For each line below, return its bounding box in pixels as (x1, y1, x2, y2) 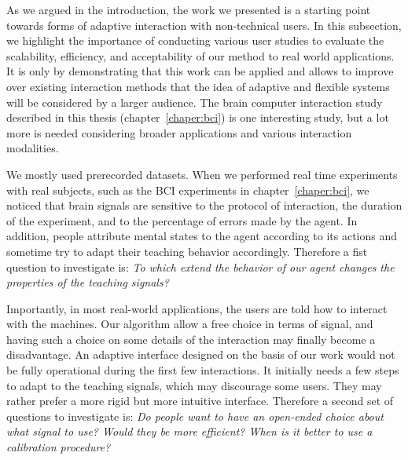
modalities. (6, 140, 59, 156)
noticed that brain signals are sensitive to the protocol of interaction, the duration (6, 197, 402, 214)
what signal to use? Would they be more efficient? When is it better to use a (6, 423, 373, 440)
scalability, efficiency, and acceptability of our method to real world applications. (6, 47, 395, 64)
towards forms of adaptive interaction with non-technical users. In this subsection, (6, 16, 402, 33)
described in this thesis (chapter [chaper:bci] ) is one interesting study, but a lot (6, 109, 389, 126)
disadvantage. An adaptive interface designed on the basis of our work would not (6, 346, 395, 363)
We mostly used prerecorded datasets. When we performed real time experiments (6, 166, 398, 182)
